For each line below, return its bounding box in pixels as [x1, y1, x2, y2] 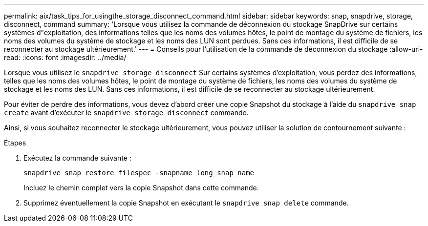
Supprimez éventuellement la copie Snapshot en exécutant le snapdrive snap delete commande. [23, 199, 349, 207]
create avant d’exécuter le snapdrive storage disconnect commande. [4, 108, 249, 117]
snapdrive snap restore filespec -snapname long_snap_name [23, 169, 255, 177]
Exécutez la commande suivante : [23, 154, 131, 162]
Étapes [4, 139, 26, 147]
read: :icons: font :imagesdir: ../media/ [4, 53, 127, 62]
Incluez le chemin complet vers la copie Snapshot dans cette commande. [23, 184, 259, 192]
